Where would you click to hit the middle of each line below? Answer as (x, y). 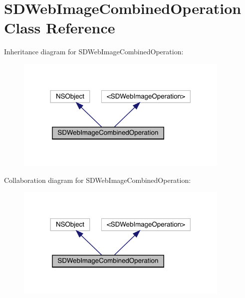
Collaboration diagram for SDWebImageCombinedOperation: (98, 180)
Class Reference (60, 28)
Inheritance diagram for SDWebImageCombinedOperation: (94, 52)
